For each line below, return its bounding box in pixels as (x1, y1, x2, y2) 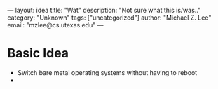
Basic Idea (7, 46, 69, 62)
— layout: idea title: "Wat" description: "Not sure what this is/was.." (7, 6, 201, 14)
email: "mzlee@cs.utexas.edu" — (7, 21, 104, 29)
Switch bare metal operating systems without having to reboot (17, 68, 198, 76)
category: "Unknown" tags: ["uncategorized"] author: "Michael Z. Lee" (7, 13, 212, 22)
